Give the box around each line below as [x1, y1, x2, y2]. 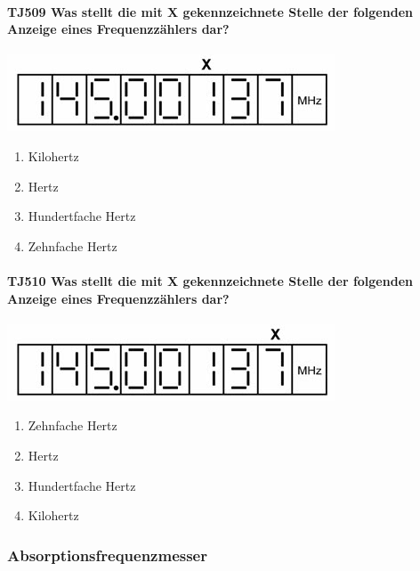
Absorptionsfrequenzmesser [7, 543, 207, 566]
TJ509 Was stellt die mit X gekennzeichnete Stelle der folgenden [7, 2, 413, 20]
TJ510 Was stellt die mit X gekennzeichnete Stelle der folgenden [7, 271, 413, 290]
